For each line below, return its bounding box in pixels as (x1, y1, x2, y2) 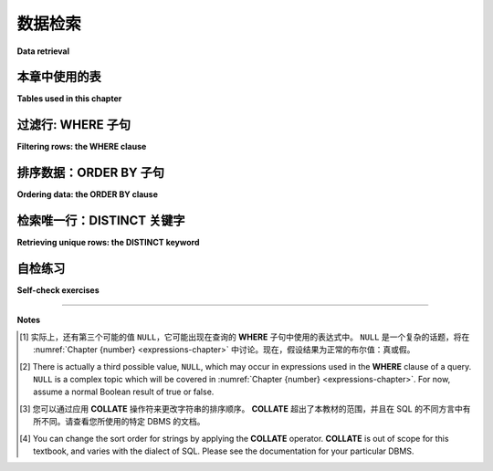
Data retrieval (16, 46, 70, 57)
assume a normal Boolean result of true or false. (33, 386, 215, 397)
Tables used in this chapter (16, 93, 122, 104)
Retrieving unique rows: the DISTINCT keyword (16, 237, 200, 248)
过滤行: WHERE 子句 (16, 117, 131, 132)
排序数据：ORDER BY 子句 (16, 165, 164, 181)
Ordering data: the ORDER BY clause (16, 189, 159, 200)
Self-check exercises (16, 285, 100, 296)
